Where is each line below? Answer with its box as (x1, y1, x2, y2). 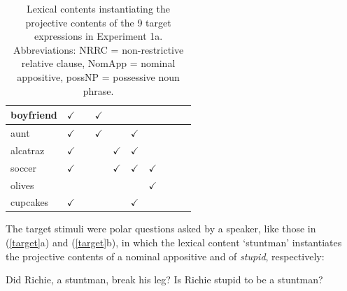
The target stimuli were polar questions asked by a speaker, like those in (6, 221, 316, 236)
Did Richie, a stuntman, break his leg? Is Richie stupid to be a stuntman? (6, 272, 323, 287)
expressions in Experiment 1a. (34, 29, 163, 43)
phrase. (83, 83, 114, 98)
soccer (10, 160, 37, 174)
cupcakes (10, 195, 49, 209)
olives (10, 177, 34, 192)
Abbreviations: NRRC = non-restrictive (13, 42, 184, 57)
